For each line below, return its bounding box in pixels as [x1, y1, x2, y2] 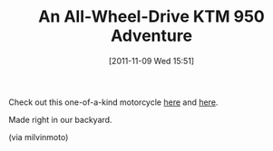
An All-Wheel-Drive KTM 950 [38, 6, 265, 27]
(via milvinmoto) [8, 131, 69, 142]
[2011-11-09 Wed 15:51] [108, 55, 195, 66]
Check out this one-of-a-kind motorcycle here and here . [8, 97, 219, 108]
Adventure [111, 25, 192, 46]
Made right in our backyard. [8, 114, 112, 125]
